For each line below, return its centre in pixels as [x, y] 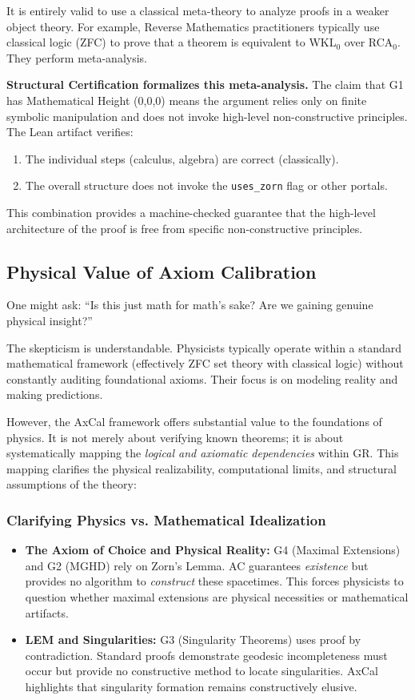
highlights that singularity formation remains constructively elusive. [191, 686]
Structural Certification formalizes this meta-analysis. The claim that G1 [205, 84]
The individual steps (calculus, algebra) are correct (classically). [182, 158]
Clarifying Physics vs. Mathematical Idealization [166, 519]
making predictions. [55, 394]
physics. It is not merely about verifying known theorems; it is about [175, 437]
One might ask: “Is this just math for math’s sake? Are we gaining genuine [190, 305]
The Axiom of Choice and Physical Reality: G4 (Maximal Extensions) [213, 550]
